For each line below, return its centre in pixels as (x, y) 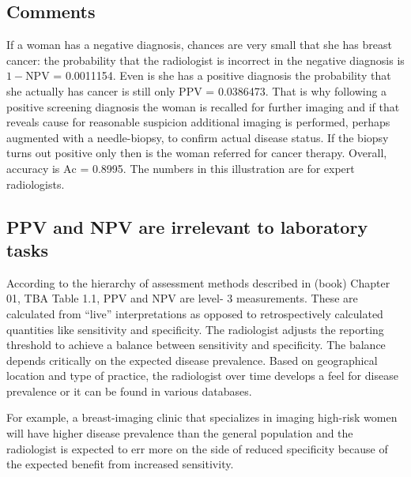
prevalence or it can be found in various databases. (129, 391)
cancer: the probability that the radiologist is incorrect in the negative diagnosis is (205, 60)
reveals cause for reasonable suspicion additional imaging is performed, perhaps (198, 122)
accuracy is (33, 168)
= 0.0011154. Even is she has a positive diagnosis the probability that (222, 75)
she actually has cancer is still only (91, 90)
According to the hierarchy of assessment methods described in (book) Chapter (198, 282)
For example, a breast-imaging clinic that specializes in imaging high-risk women (202, 417)
